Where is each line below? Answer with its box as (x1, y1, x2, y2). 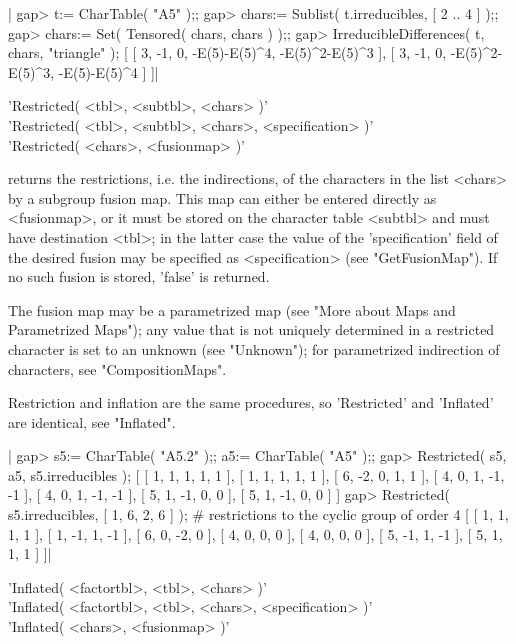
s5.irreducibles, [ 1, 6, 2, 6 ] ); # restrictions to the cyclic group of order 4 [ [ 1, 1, (8, 504, 509, 525)
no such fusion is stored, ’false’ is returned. (8, 266, 270, 287)
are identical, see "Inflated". (8, 411, 176, 432)
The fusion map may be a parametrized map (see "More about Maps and (8, 299, 456, 320)
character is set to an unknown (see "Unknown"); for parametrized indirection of (8, 338, 500, 359)
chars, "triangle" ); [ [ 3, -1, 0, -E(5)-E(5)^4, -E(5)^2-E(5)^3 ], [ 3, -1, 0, (8, 42, 447, 63)
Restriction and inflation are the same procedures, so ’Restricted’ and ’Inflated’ (8, 392, 494, 413)
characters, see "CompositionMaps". (8, 358, 227, 379)
